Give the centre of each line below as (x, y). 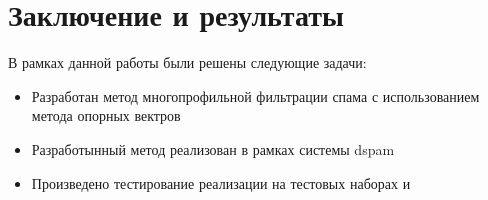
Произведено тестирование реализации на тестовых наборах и (221, 182)
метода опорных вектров (106, 115)
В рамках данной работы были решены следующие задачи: (187, 62)
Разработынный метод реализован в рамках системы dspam (213, 148)
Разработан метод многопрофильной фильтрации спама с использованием (255, 95)
